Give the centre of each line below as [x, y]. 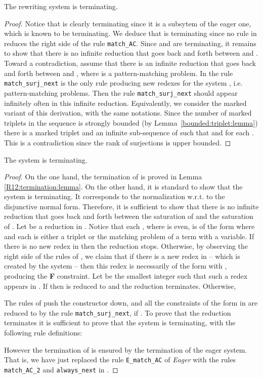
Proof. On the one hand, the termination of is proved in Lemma [103, 177]
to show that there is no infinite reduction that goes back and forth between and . [131, 53]
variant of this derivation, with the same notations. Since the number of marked [128, 113]
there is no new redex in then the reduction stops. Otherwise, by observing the [126, 246]
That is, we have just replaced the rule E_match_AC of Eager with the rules [120, 360]
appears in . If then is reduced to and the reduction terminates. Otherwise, [120, 286]
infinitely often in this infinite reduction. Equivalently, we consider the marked [125, 103]
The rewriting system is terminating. [61, 6]
